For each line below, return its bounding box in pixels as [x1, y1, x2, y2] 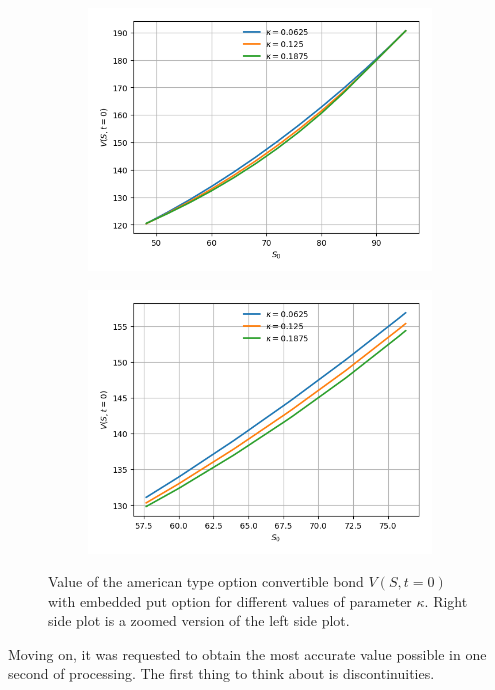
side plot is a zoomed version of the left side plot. [48, 610, 350, 631]
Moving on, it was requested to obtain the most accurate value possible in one [8, 643, 487, 664]
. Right [424, 590, 468, 611]
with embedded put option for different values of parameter [48, 590, 412, 611]
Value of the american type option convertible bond [48, 571, 364, 592]
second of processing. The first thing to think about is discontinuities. [8, 663, 435, 684]
